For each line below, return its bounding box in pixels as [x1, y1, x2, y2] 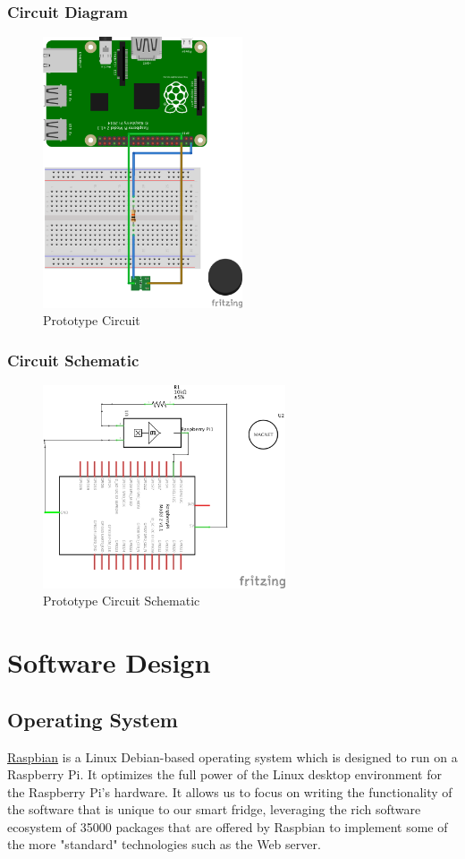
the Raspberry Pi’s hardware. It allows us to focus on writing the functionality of [7, 782, 452, 801]
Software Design [7, 644, 211, 681]
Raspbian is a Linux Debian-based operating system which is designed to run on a [7, 747, 458, 766]
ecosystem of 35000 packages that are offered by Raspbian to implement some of [7, 817, 448, 836]
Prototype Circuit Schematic [43, 591, 200, 610]
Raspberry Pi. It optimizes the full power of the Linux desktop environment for [7, 765, 442, 784]
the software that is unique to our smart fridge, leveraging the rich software [7, 800, 421, 819]
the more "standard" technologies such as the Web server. [7, 835, 321, 854]
